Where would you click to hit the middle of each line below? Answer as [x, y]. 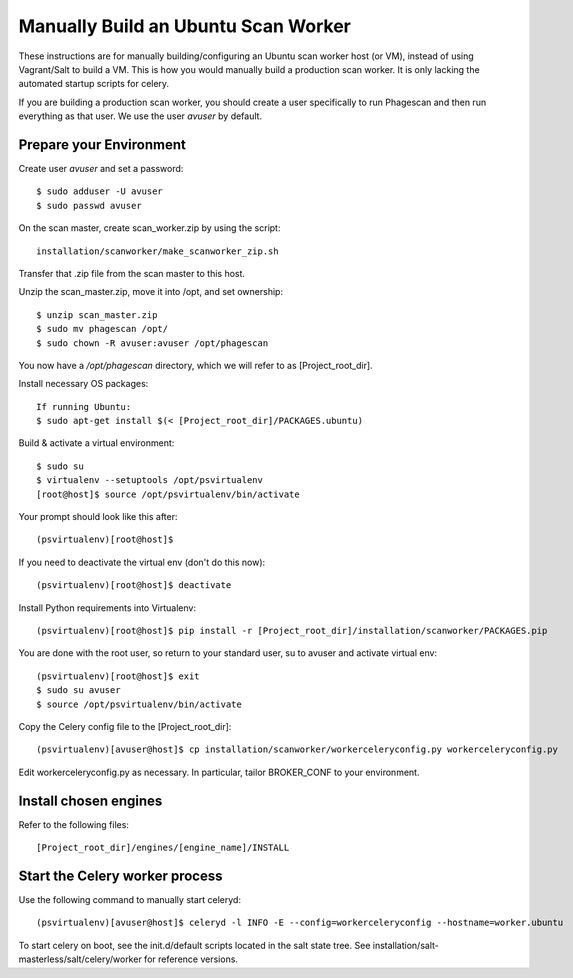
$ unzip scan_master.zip [97, 314]
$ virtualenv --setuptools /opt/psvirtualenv [150, 480]
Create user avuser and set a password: [101, 169]
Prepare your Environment [102, 144]
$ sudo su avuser [78, 690]
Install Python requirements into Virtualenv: [107, 607]
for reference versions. [191, 959]
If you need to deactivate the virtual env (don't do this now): [142, 562]
